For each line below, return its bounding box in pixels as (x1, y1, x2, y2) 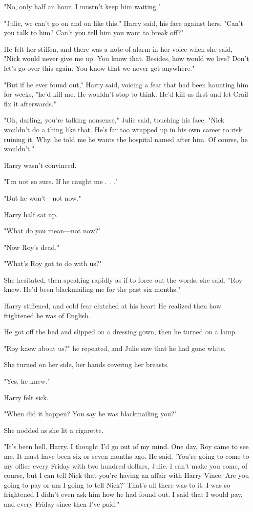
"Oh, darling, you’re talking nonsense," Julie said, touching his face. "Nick (4, 115, 225, 125)
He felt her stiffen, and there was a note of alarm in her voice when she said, (4, 43, 233, 54)
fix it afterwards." (4, 98, 56, 108)
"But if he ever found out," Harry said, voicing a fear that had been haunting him (4, 79, 249, 89)
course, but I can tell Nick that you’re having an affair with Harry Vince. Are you (4, 470, 249, 480)
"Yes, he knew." (4, 376, 50, 386)
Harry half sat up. (4, 209, 58, 219)
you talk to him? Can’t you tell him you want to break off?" (4, 27, 184, 38)
